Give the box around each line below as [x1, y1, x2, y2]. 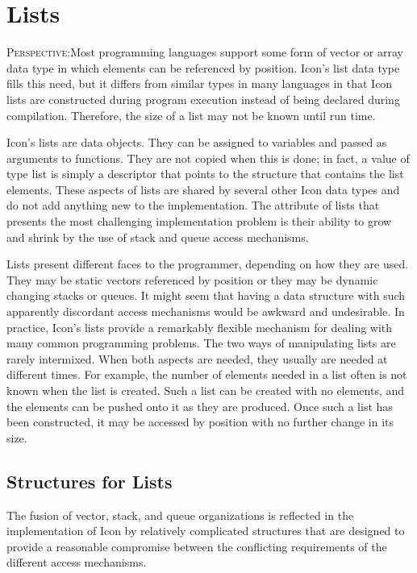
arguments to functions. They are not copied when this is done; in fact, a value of [6, 149, 410, 166]
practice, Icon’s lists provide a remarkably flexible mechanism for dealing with [6, 318, 393, 335]
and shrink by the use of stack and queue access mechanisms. [6, 228, 309, 245]
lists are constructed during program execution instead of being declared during [6, 90, 400, 107]
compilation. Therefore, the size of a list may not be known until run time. [6, 106, 376, 123]
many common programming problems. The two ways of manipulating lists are [6, 334, 396, 351]
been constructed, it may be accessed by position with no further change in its [6, 413, 394, 430]
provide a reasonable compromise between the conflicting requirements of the [6, 538, 387, 554]
